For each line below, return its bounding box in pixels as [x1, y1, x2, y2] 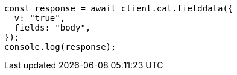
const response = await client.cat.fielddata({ [4, 4, 233, 13]
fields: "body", [14, 23, 91, 32]
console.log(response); [4, 42, 116, 52]
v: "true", [14, 13, 66, 23]
